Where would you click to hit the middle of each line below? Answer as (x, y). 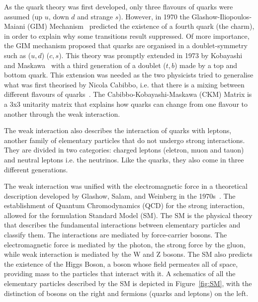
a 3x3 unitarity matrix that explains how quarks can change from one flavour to (126, 104)
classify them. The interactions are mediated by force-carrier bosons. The (116, 235)
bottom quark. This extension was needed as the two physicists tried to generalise (129, 75)
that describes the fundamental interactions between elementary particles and (122, 225)
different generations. (36, 169)
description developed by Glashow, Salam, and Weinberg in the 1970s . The (120, 195)
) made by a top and (206, 65)
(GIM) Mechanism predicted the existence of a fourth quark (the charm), (141, 26)
